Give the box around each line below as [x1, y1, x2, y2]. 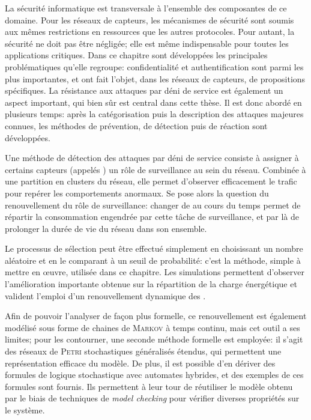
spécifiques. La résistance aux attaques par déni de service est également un [5, 84, 283, 97]
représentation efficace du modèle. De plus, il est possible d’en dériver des [5, 356, 276, 369]
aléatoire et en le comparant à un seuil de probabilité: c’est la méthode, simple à [5, 254, 301, 266]
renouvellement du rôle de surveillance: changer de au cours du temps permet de [5, 198, 301, 211]
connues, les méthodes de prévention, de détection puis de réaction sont [5, 119, 268, 132]
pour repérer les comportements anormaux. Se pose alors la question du [5, 186, 269, 199]
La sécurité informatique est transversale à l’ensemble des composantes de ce [5, 2, 287, 14]
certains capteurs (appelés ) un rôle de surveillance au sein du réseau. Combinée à [5, 163, 306, 175]
